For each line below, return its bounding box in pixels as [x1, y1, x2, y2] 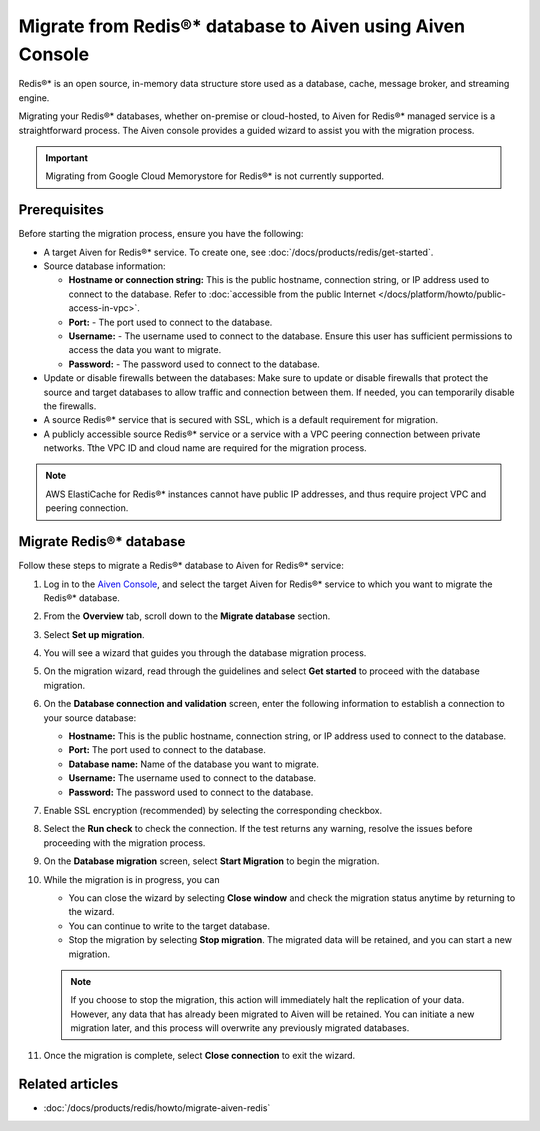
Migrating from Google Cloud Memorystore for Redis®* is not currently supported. [45, 170, 385, 182]
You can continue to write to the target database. [68, 920, 270, 932]
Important [45, 151, 89, 164]
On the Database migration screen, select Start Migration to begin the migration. [43, 855, 380, 867]
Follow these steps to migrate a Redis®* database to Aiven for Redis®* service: [18, 560, 345, 572]
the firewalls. [43, 400, 97, 412]
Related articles [18, 1076, 119, 1093]
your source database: [43, 711, 137, 724]
